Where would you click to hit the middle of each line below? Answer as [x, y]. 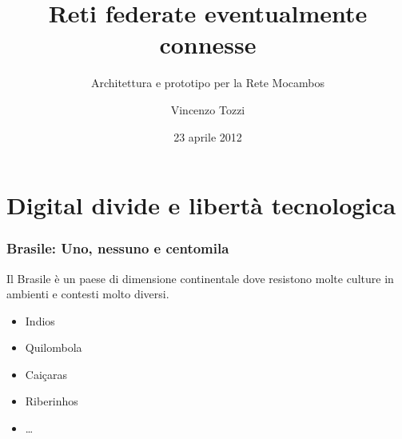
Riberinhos [52, 401]
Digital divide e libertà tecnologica [201, 205]
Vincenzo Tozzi [208, 109]
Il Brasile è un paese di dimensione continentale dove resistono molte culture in [200, 278]
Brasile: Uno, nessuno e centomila [118, 248]
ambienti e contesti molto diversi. [88, 294]
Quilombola [54, 347]
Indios [40, 320]
